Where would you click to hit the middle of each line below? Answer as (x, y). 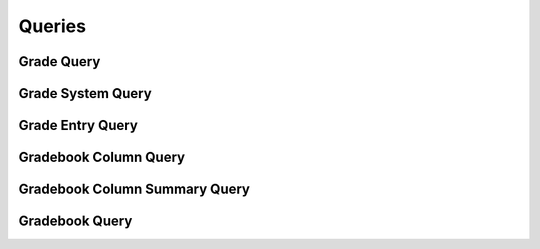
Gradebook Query (75, 221)
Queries (52, 26)
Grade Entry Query (78, 125)
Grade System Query (85, 93)
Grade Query (59, 61)
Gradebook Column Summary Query (134, 189)
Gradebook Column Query (101, 157)
